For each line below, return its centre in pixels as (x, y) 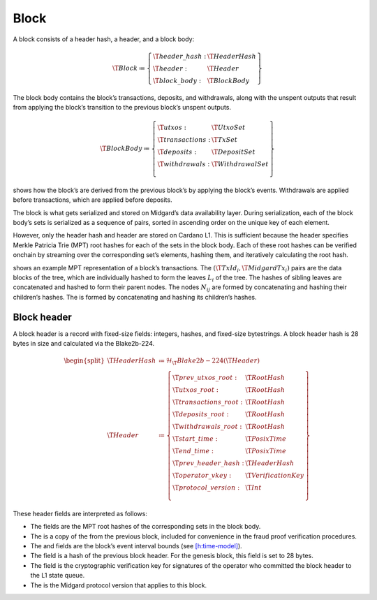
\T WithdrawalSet (240, 164)
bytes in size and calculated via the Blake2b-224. (84, 344)
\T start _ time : (195, 439)
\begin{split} (84, 361)
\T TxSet (224, 140)
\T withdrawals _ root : (207, 427)
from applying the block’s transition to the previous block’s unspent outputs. (122, 107)
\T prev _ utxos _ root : (205, 378)
